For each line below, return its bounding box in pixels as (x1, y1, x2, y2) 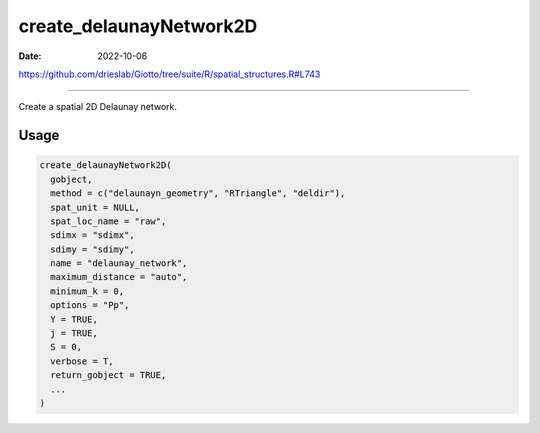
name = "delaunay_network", (50, 258, 188, 269)
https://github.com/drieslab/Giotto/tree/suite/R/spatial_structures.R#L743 (18, 68, 321, 80)
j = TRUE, (50, 328, 99, 339)
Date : (18, 50, 42, 62)
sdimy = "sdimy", (50, 243, 135, 255)
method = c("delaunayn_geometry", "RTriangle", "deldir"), (50, 188, 346, 199)
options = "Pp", (50, 300, 130, 311)
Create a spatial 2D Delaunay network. (18, 101, 178, 113)
